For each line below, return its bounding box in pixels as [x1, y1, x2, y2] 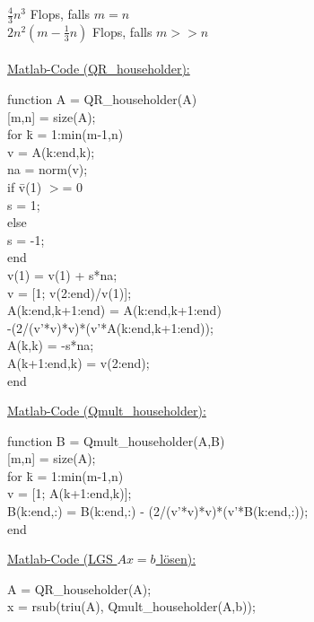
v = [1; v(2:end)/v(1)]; [7, 283, 132, 302]
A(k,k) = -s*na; [7, 336, 94, 355]
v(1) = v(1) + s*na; [7, 265, 118, 284]
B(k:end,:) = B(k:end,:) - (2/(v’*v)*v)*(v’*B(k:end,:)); [7, 502, 309, 521]
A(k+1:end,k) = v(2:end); [7, 353, 150, 372]
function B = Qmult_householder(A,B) [7, 431, 225, 450]
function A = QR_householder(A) [7, 90, 197, 109]
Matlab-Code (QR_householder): [7, 59, 190, 78]
